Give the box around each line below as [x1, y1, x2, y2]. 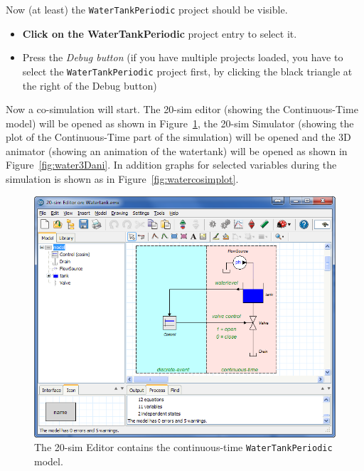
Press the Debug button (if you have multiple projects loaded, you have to [22, 50, 343, 65]
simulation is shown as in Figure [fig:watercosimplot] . [6, 171, 239, 186]
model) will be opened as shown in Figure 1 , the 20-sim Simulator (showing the [6, 115, 354, 130]
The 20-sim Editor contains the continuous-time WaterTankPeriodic [34, 440, 333, 455]
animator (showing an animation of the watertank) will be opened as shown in [6, 143, 348, 158]
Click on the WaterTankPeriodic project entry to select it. [22, 26, 297, 41]
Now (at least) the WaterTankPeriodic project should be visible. [6, 2, 288, 16]
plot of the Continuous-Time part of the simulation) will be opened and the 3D [6, 129, 351, 144]
